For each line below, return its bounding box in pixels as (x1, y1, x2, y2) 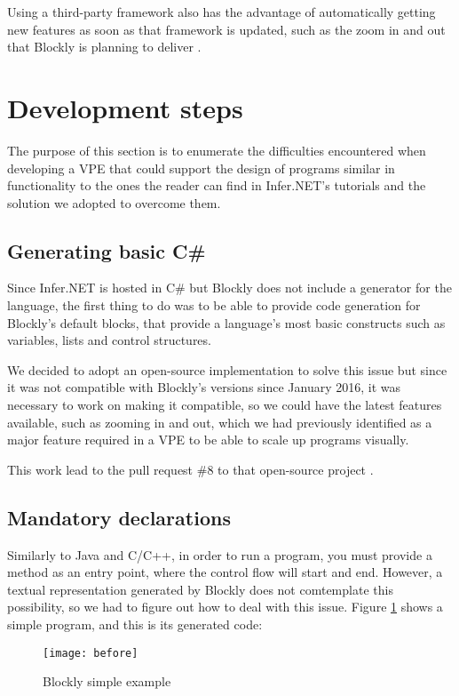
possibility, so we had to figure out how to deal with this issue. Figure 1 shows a (7, 597, 443, 616)
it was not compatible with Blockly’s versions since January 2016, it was (7, 378, 401, 396)
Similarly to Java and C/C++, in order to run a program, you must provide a (7, 545, 432, 564)
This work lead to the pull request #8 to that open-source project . (7, 460, 374, 478)
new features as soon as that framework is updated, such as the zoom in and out (7, 20, 446, 38)
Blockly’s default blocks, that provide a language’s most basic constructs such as (7, 313, 446, 332)
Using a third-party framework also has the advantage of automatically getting (7, 3, 436, 20)
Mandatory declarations (7, 503, 231, 531)
